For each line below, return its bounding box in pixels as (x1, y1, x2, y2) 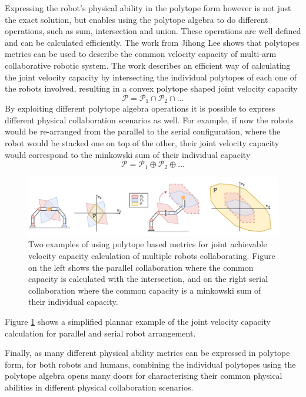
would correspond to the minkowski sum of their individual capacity (5, 148, 251, 160)
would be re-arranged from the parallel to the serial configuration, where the (5, 125, 281, 137)
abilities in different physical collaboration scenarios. (5, 381, 194, 393)
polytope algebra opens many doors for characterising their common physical (5, 369, 282, 382)
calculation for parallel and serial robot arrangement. (5, 327, 196, 339)
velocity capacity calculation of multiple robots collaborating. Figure (28, 250, 275, 262)
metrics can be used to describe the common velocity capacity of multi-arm (5, 48, 277, 60)
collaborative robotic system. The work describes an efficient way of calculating (5, 59, 291, 71)
